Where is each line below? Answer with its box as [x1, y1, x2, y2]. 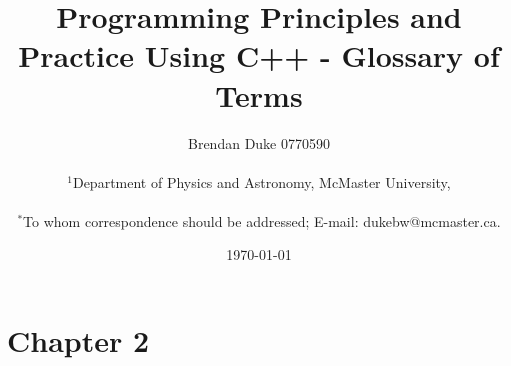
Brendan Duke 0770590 [188, 132, 330, 153]
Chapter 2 [7, 320, 150, 361]
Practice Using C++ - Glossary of [18, 35, 500, 76]
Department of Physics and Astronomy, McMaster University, [72, 171, 451, 192]
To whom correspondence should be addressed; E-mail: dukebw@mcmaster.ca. [23, 210, 501, 231]
